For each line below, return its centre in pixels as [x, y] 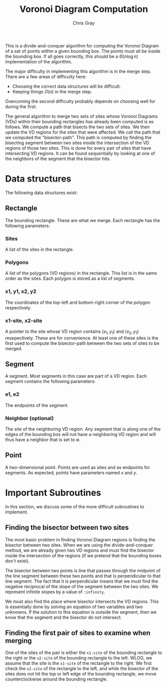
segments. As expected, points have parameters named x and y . [71, 472]
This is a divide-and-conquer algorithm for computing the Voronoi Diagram [82, 45]
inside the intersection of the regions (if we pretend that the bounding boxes [83, 555]
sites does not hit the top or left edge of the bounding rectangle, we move [81, 674]
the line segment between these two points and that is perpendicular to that [83, 576]
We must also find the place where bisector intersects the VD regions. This [82, 601]
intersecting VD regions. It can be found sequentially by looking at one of [80, 153]
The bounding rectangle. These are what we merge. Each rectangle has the [83, 220]
